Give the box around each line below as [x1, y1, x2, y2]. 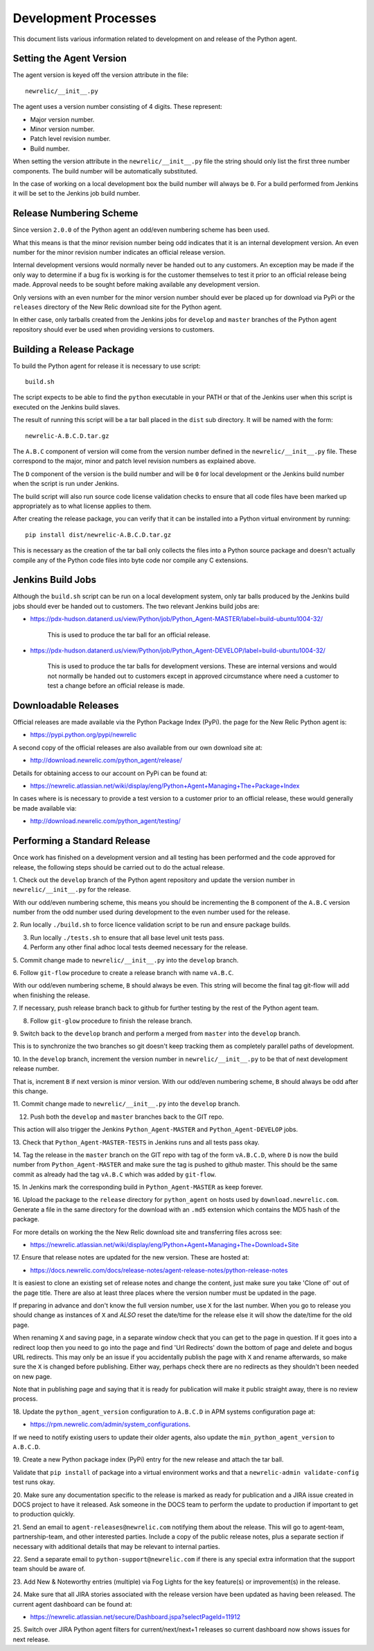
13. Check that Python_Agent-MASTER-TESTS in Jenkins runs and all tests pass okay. [12, 1138, 260, 1146]
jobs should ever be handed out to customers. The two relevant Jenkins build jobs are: [12, 602, 260, 610]
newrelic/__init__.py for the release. [12, 886, 132, 894]
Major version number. [30, 115, 95, 124]
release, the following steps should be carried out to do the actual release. [12, 863, 225, 871]
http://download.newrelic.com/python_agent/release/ [30, 756, 183, 765]
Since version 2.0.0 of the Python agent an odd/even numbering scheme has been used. [12, 226, 270, 234]
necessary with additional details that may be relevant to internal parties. [12, 1542, 220, 1550]
